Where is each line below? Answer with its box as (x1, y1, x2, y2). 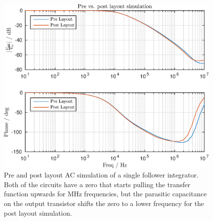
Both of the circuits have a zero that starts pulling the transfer (4, 179, 190, 189)
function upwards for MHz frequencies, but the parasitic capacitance (4, 189, 207, 199)
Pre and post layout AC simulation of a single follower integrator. (4, 170, 198, 180)
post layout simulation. (4, 207, 72, 218)
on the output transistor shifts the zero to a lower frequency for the (4, 198, 204, 208)
